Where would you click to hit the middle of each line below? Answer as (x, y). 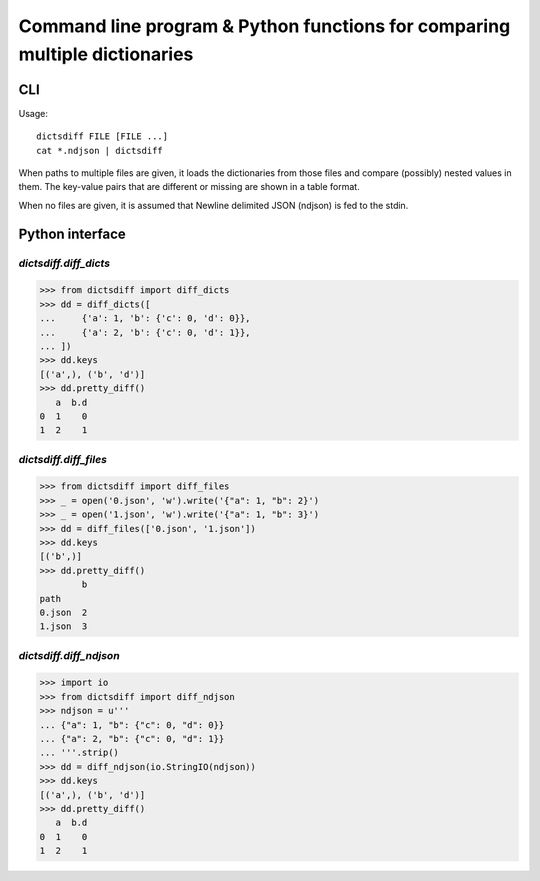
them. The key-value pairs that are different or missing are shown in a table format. (189, 187)
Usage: (33, 113)
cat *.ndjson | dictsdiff (100, 150)
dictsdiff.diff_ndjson (69, 655)
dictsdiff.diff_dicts (64, 263)
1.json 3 (63, 626)
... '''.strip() (79, 753)
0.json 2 (63, 612)
